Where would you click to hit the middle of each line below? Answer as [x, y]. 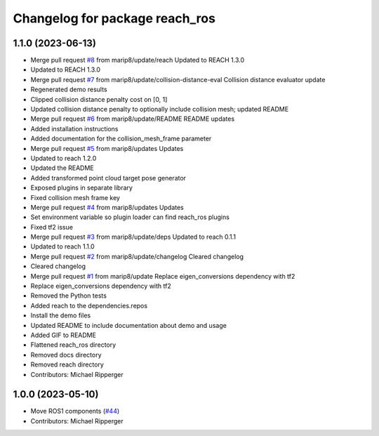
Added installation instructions [74, 128]
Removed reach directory [67, 364]
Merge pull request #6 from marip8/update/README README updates [133, 119]
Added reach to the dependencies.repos [89, 305]
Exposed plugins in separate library [82, 188]
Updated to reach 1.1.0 [62, 246]
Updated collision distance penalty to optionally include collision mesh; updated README [160, 110]
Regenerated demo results [69, 90]
